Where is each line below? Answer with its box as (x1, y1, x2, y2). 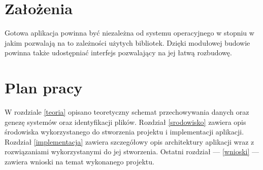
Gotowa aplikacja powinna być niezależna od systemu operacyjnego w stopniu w (5, 27, 254, 38)
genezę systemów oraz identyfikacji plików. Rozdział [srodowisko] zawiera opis (5, 116, 246, 127)
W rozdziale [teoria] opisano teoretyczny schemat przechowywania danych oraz (5, 107, 249, 117)
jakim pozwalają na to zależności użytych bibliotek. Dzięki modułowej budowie (5, 37, 250, 48)
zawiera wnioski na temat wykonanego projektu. (5, 156, 154, 166)
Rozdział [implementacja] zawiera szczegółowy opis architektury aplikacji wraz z (5, 136, 254, 147)
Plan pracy (5, 77, 83, 98)
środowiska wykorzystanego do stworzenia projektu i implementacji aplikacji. (5, 126, 244, 137)
